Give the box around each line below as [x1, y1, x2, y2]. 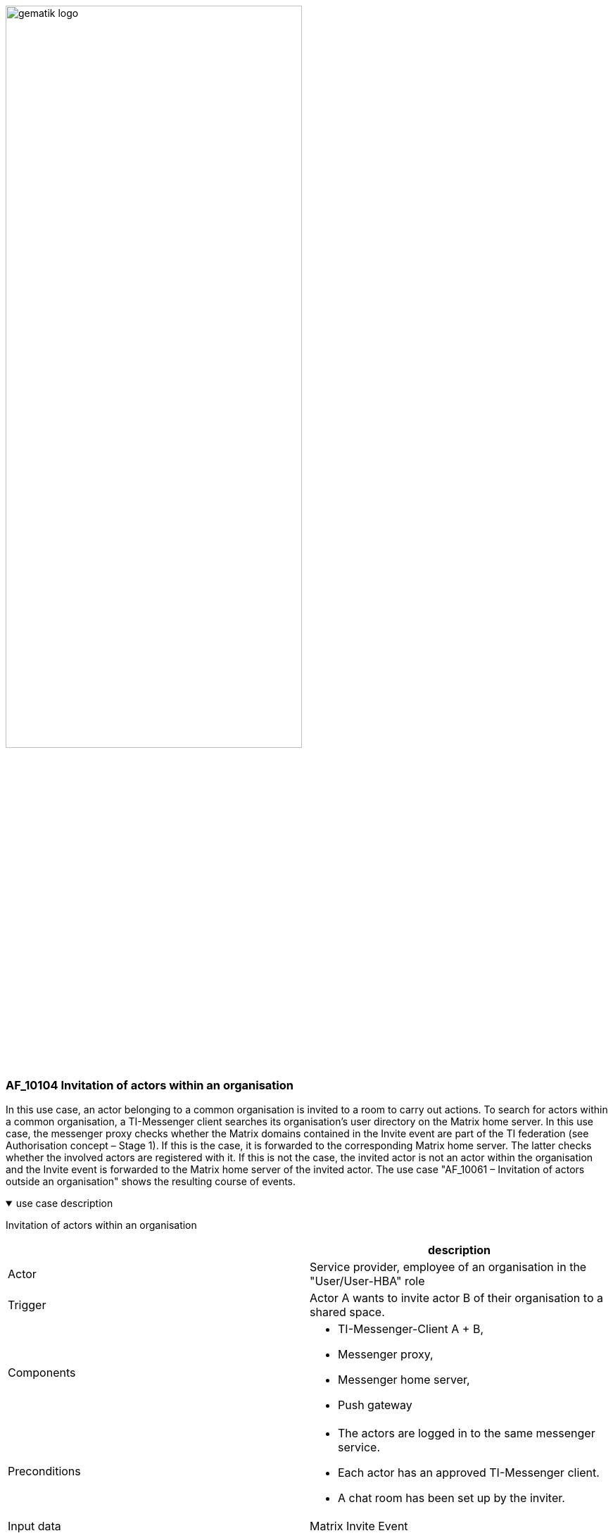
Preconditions [8, 1464, 81, 1479]
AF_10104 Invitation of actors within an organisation [6, 1077, 293, 1092]
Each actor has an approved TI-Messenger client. [338, 1465, 600, 1480]
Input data [8, 1519, 61, 1534]
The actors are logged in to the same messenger [338, 1426, 595, 1441]
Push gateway [338, 1398, 412, 1413]
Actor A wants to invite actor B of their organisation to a [310, 1291, 603, 1306]
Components [8, 1365, 76, 1380]
